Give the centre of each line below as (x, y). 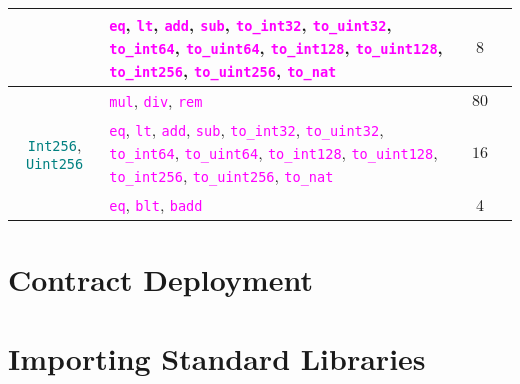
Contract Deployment (160, 279)
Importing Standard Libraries (217, 357)
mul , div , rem (156, 100)
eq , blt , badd (156, 204)
